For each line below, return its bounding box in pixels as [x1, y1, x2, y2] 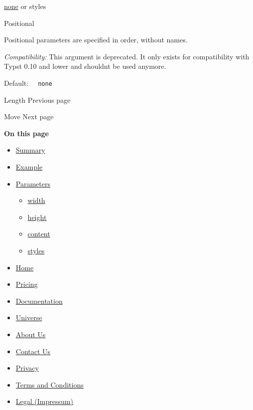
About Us [15, 329, 46, 339]
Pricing [15, 279, 38, 289]
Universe [15, 312, 42, 323]
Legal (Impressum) [15, 396, 73, 407]
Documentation [15, 295, 63, 306]
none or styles [4, 1, 46, 11]
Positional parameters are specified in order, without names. [4, 34, 188, 45]
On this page [4, 128, 49, 138]
